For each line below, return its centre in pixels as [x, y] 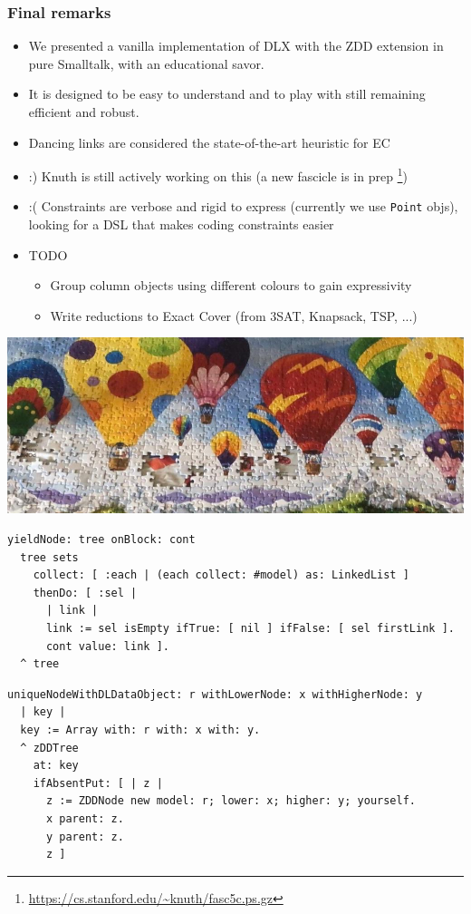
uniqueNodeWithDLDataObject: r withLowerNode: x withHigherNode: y [215, 694]
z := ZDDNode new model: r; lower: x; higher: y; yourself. [231, 801]
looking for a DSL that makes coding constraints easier [181, 224]
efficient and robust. [84, 112]
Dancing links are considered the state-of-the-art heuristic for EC [209, 142]
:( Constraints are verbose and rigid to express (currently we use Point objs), [243, 206]
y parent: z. [85, 836]
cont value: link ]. [107, 646]
